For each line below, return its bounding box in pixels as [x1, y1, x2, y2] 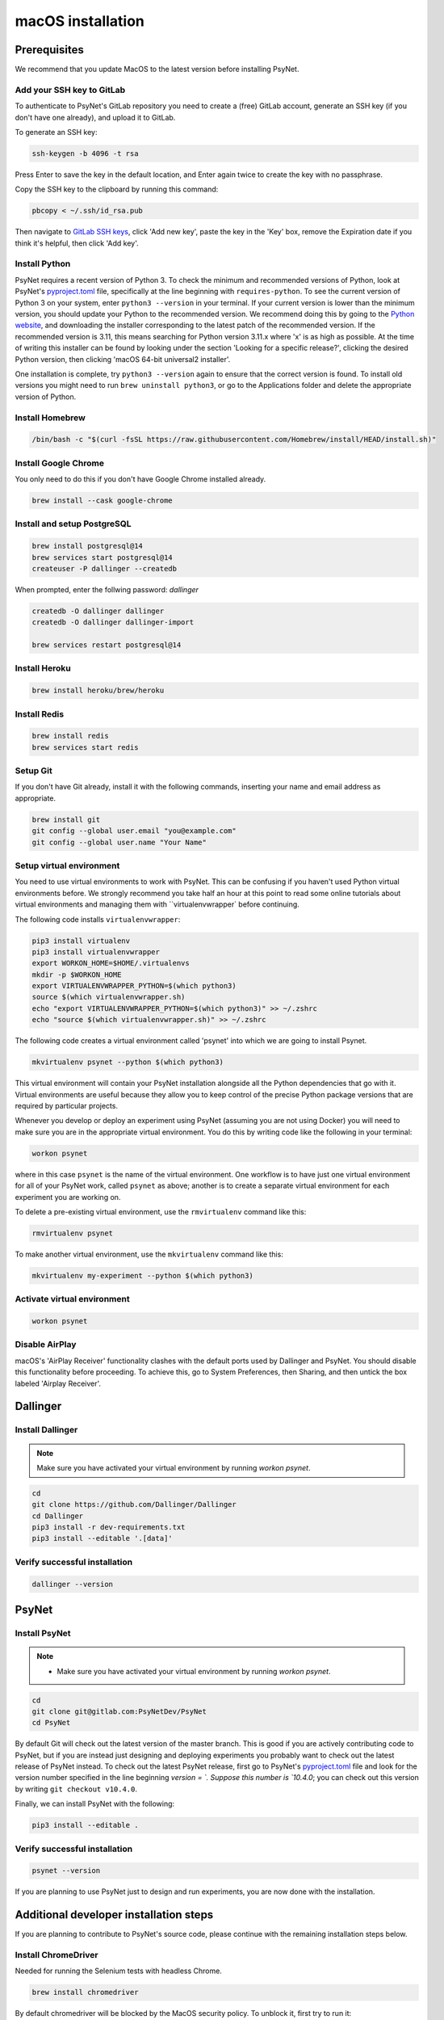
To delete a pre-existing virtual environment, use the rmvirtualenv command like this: [15, 1206, 307, 1216]
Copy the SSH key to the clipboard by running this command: [15, 184, 219, 194]
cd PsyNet [31, 1718, 71, 1728]
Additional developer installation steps [15, 1908, 214, 1922]
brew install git [31, 814, 101, 824]
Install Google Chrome [15, 457, 105, 469]
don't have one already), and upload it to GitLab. [15, 112, 176, 122]
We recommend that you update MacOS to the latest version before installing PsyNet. [15, 65, 299, 74]
